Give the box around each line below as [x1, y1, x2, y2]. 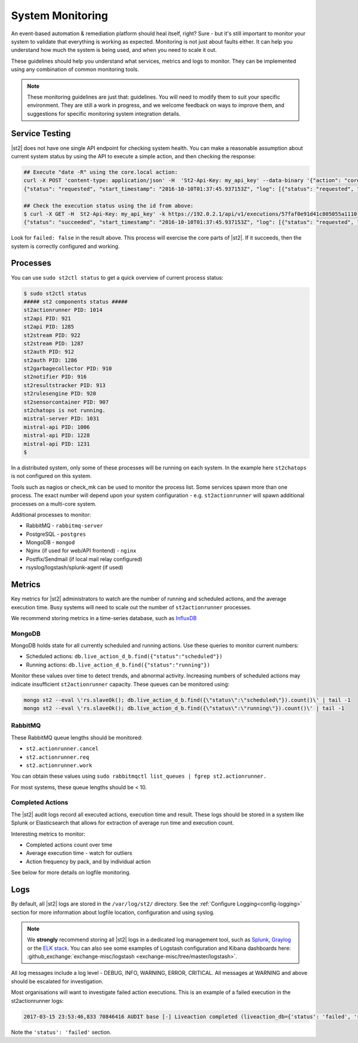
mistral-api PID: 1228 [23, 432, 90, 439]
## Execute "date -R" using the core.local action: [23, 168, 178, 176]
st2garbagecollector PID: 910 [23, 365, 112, 372]
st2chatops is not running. [23, 407, 106, 414]
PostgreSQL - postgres [26, 530, 87, 538]
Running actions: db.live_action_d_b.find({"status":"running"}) [26, 661, 211, 668]
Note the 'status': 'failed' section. [11, 1028, 112, 1036]
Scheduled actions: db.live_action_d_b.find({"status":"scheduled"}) [26, 653, 223, 660]
